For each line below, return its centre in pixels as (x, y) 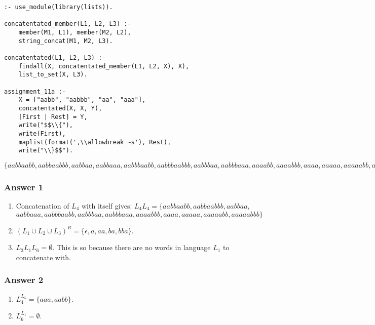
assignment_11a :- (35, 91)
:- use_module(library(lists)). (59, 7)
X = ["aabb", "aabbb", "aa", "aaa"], (82, 100)
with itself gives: (107, 206)
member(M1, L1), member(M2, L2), (75, 32)
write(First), (42, 133)
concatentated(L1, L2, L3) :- (55, 57)
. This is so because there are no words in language (132, 247)
